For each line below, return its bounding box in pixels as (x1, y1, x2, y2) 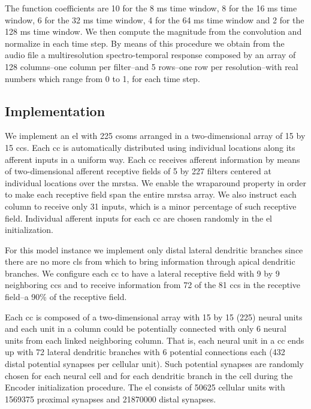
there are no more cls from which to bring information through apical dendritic (5, 255, 295, 268)
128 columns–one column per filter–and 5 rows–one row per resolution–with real (5, 60, 298, 72)
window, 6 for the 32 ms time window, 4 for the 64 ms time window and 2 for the (5, 13, 304, 26)
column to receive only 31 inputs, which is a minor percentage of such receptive (5, 199, 297, 212)
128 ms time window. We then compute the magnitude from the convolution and (5, 25, 302, 38)
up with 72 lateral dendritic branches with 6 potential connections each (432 (5, 346, 285, 358)
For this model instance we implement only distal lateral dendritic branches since (5, 243, 303, 256)
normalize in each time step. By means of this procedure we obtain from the (5, 37, 285, 49)
